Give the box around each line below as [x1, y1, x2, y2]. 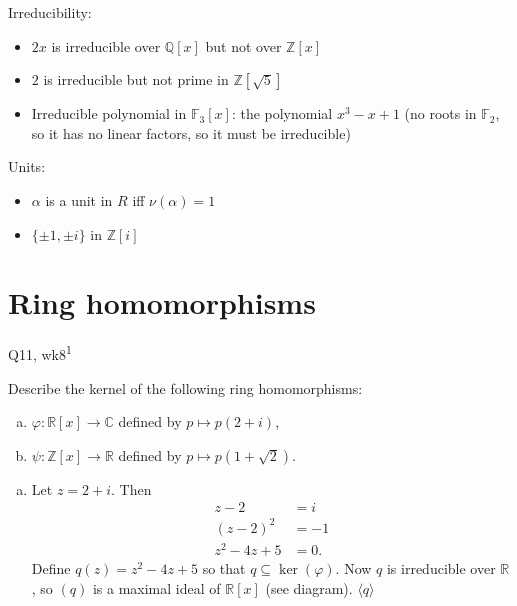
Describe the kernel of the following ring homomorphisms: [8, 377, 363, 398]
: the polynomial [231, 103, 333, 124]
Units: [8, 156, 46, 177]
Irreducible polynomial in [31, 103, 187, 124]
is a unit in [45, 189, 113, 210]
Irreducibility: [8, 2, 92, 22]
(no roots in [404, 103, 477, 124]
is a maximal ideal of [92, 577, 221, 598]
